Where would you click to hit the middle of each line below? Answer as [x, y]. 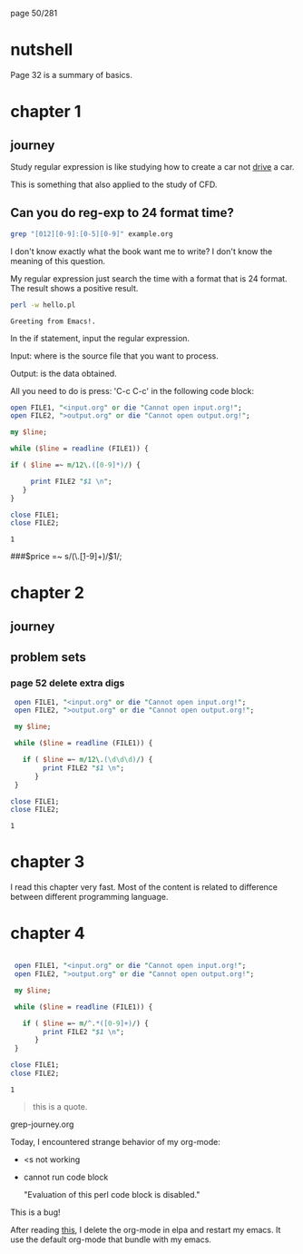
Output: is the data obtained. [64, 373]
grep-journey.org [42, 1124]
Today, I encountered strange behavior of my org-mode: [116, 1141]
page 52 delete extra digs [68, 683]
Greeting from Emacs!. [53, 321]
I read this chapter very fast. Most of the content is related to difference [144, 887]
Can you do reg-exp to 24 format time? [122, 213]
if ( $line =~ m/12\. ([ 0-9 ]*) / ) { [76, 465]
